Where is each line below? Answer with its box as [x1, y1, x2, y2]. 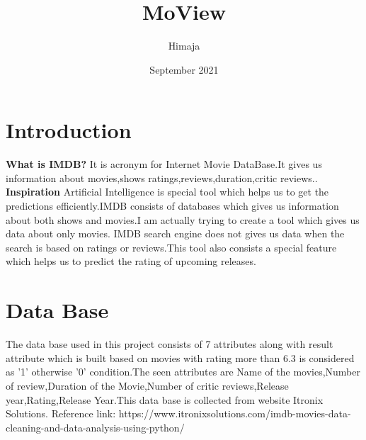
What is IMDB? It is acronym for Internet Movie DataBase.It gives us [6, 157, 322, 171]
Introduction [6, 115, 132, 145]
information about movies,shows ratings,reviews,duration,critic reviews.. [6, 170, 318, 185]
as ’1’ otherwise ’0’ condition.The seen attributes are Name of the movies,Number [6, 364, 361, 379]
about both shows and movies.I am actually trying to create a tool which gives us [6, 212, 360, 227]
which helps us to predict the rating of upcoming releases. [6, 254, 256, 269]
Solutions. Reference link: [6, 406, 116, 421]
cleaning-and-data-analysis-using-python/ [6, 419, 185, 434]
